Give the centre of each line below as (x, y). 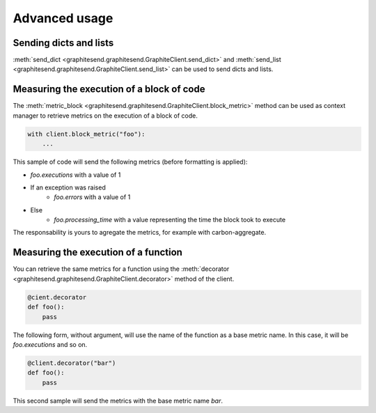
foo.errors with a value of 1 (92, 197)
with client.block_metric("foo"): (86, 134)
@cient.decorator (57, 297)
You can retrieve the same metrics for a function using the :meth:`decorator (121, 269)
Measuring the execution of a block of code (109, 89)
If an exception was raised (68, 187)
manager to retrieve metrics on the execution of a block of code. (105, 116)
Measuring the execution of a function (97, 252)
